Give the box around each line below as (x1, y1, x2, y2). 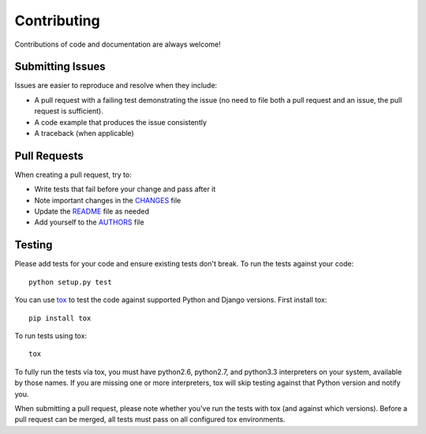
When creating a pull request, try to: (14, 170, 132, 179)
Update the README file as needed (34, 206, 150, 217)
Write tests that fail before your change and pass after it (34, 184, 216, 194)
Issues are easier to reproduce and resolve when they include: (14, 81, 218, 90)
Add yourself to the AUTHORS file (34, 217, 145, 227)
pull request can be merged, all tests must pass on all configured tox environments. (14, 415, 286, 425)
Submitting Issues (14, 60, 106, 74)
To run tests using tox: (14, 330, 87, 340)
